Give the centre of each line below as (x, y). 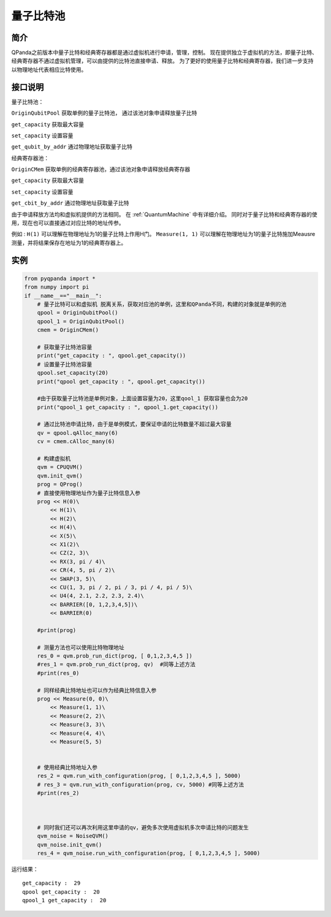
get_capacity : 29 (51, 883)
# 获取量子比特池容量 (65, 347)
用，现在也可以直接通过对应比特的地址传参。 (68, 223)
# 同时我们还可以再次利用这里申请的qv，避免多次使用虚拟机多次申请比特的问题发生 (143, 827)
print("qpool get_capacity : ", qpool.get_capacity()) (121, 381)
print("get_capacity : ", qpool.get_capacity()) (112, 356)
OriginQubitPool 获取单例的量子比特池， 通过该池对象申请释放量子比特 (104, 113)
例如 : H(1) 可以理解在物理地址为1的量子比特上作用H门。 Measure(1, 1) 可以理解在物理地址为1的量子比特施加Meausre (163, 234)
